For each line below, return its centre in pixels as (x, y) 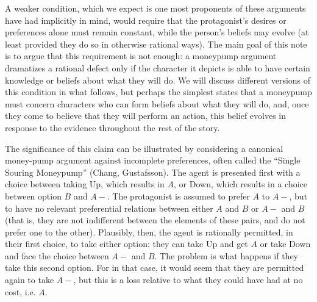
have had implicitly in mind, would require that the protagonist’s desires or (146, 20)
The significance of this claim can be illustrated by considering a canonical (144, 148)
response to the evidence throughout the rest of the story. (112, 127)
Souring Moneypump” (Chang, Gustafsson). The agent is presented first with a (153, 172)
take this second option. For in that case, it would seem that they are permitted (155, 268)
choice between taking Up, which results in (85, 184)
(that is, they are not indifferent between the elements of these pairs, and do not (155, 220)
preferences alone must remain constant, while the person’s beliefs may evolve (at (157, 32)
